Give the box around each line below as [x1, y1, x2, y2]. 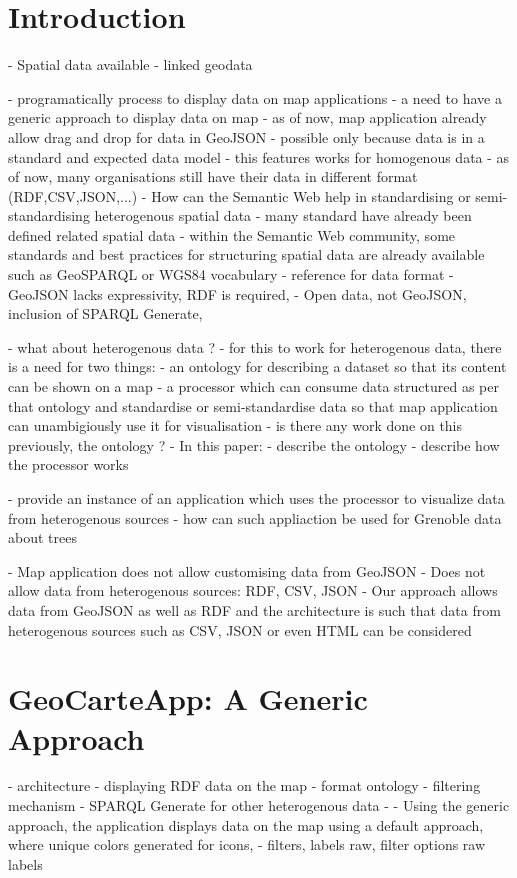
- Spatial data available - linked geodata [8, 54, 253, 75]
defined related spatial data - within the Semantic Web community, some [8, 224, 456, 245]
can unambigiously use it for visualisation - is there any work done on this [8, 415, 463, 436]
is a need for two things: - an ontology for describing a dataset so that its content [8, 356, 507, 377]
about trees [8, 527, 77, 548]
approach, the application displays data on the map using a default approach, [8, 814, 484, 835]
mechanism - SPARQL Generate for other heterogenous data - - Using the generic [8, 795, 510, 816]
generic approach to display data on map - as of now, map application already [8, 107, 487, 128]
